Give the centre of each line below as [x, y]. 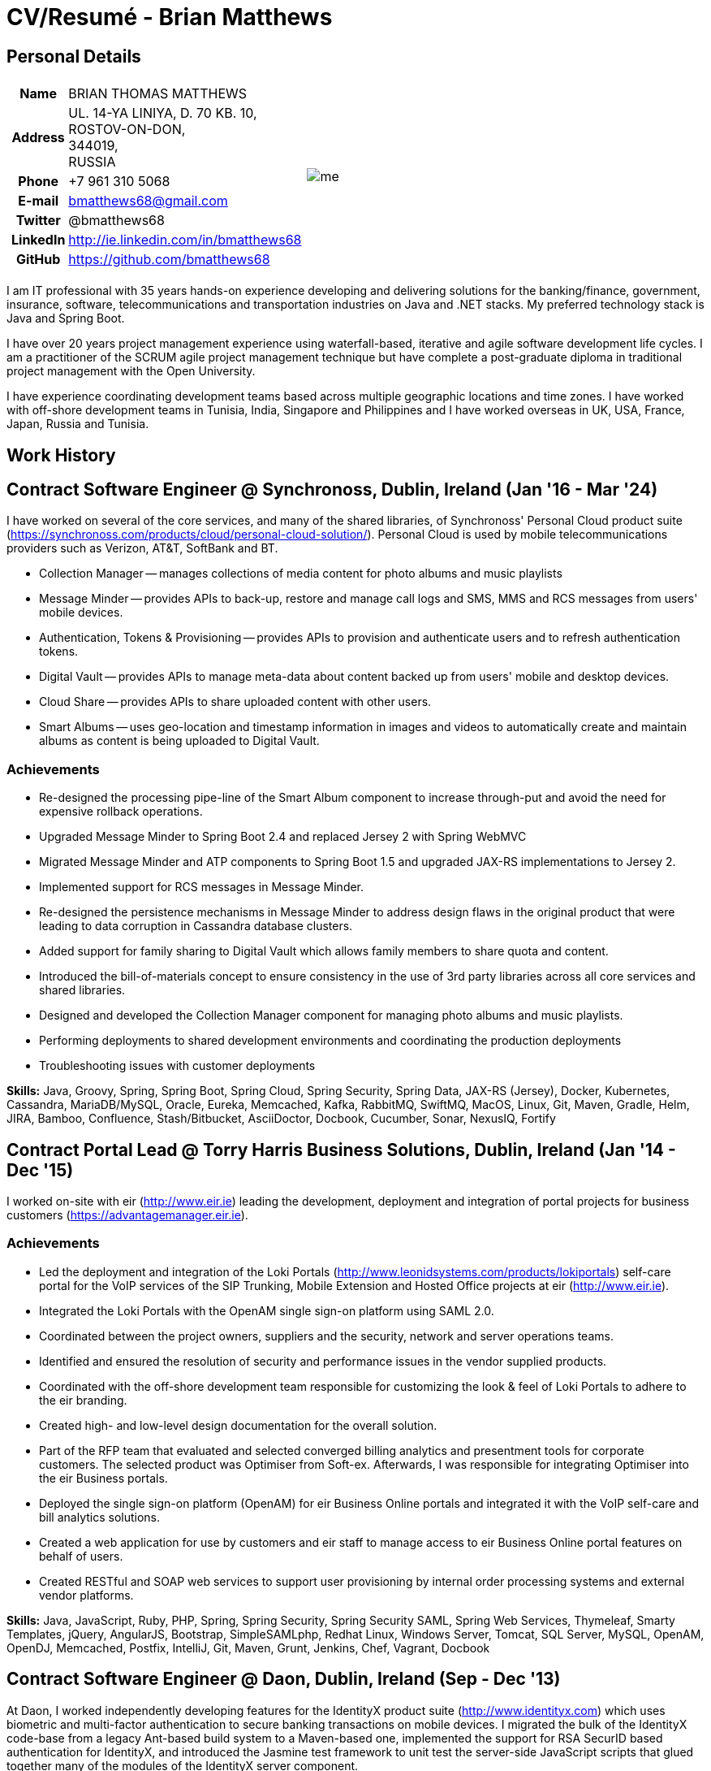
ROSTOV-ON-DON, [127, 130]
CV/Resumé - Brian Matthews [170, 17]
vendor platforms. [86, 1595]
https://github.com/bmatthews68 [169, 260]
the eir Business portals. [103, 1478]
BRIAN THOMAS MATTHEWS [158, 94]
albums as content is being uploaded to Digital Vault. [179, 741]
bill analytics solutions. [100, 1517]
